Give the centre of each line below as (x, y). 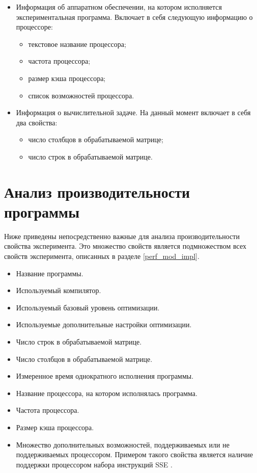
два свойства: (37, 122)
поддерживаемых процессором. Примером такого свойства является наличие (135, 454)
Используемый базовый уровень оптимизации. (88, 307)
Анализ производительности (97, 191)
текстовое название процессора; (77, 44)
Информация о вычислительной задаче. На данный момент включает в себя (133, 112)
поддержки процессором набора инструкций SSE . (94, 464)
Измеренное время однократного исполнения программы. (105, 376)
